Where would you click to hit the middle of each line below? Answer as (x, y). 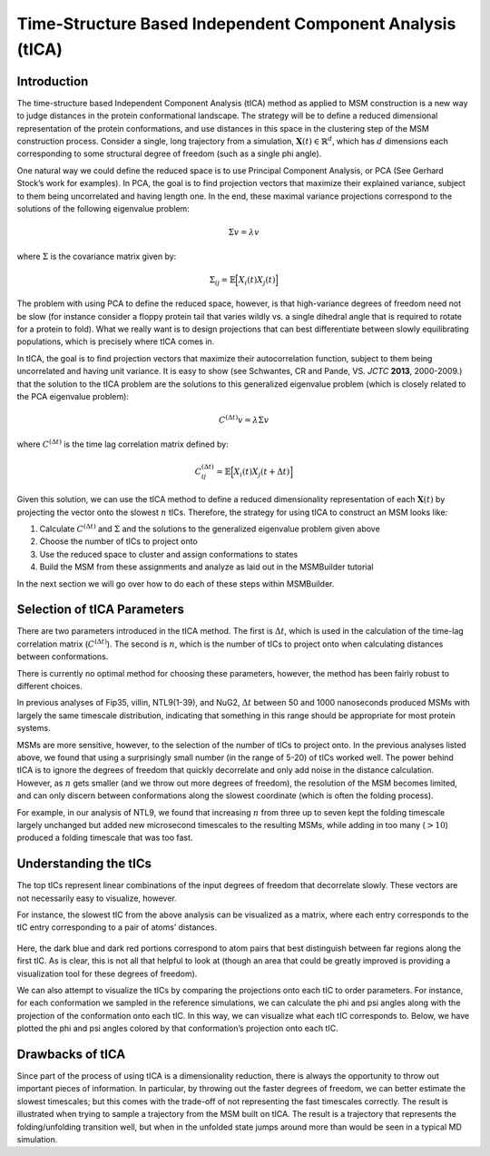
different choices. (50, 686)
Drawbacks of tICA (71, 1054)
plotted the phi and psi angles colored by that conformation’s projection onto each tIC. (178, 1028)
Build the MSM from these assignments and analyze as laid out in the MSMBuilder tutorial (206, 567)
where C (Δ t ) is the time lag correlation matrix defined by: (122, 443)
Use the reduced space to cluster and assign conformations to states (169, 554)
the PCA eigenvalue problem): (73, 397)
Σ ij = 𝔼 (222, 281)
